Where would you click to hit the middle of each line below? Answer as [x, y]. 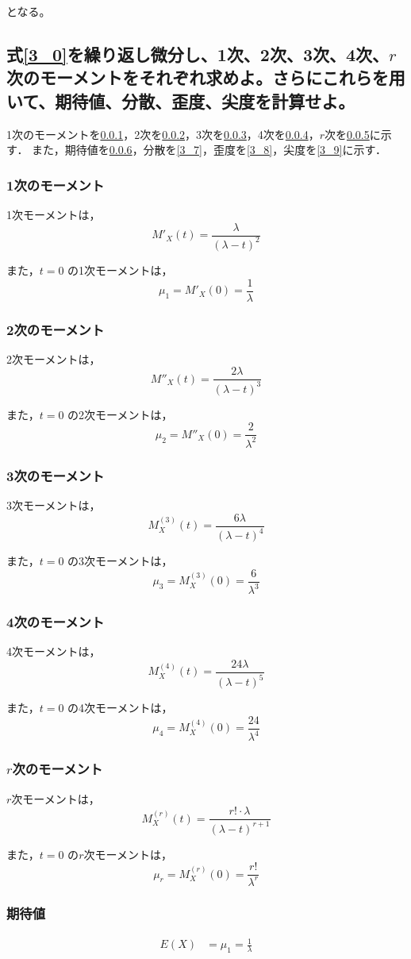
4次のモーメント [56, 622]
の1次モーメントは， [120, 270]
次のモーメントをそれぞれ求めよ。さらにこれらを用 [206, 77]
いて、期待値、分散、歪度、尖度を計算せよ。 [181, 100]
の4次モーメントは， [120, 708]
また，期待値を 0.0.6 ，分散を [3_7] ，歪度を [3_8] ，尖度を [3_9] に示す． [209, 150]
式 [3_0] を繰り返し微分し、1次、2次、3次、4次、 [198, 54]
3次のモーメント [56, 475]
